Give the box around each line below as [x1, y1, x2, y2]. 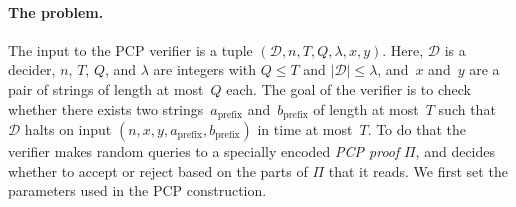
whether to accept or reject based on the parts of [8, 160, 308, 181]
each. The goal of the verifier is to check [226, 78, 472, 99]
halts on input [24, 119, 112, 140]
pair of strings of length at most [8, 78, 204, 99]
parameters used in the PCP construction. [8, 180, 267, 201]
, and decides [415, 141, 496, 162]
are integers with [153, 59, 257, 80]
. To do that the [367, 119, 467, 140]
